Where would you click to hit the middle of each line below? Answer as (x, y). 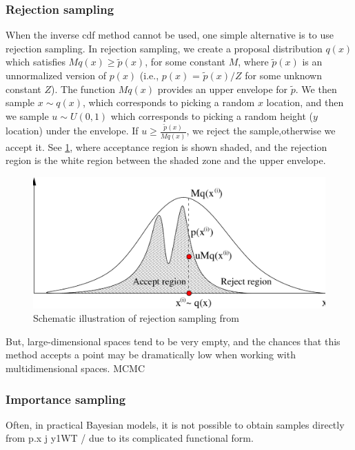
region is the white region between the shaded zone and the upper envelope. (166, 160)
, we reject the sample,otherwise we (261, 131)
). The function (83, 89)
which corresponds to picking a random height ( (212, 115)
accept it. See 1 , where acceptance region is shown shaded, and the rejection (166, 146)
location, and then (305, 102)
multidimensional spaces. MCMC (75, 368)
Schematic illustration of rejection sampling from (136, 318)
